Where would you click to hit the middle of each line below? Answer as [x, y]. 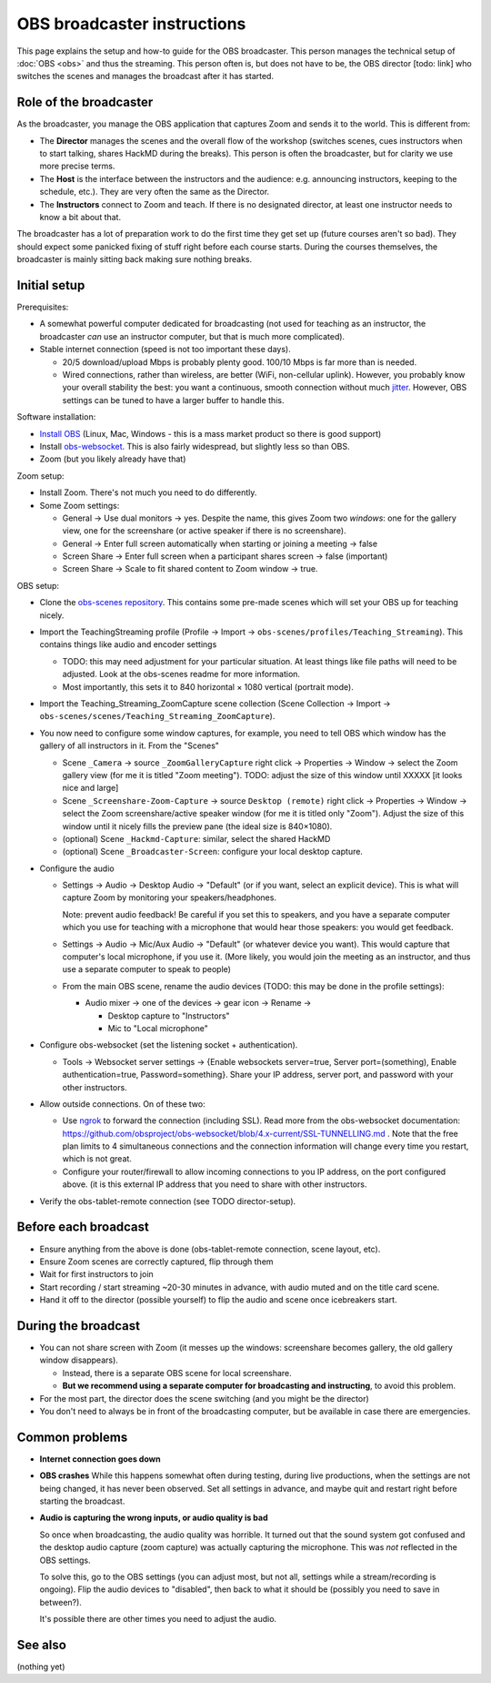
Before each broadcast [83, 1227]
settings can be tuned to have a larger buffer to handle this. [173, 400]
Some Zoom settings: [80, 505]
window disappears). [79, 1360]
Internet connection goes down [100, 1459]
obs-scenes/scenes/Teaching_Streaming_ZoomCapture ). [157, 716]
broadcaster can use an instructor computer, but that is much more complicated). [192, 336]
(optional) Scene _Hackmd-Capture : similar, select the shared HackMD [196, 838]
